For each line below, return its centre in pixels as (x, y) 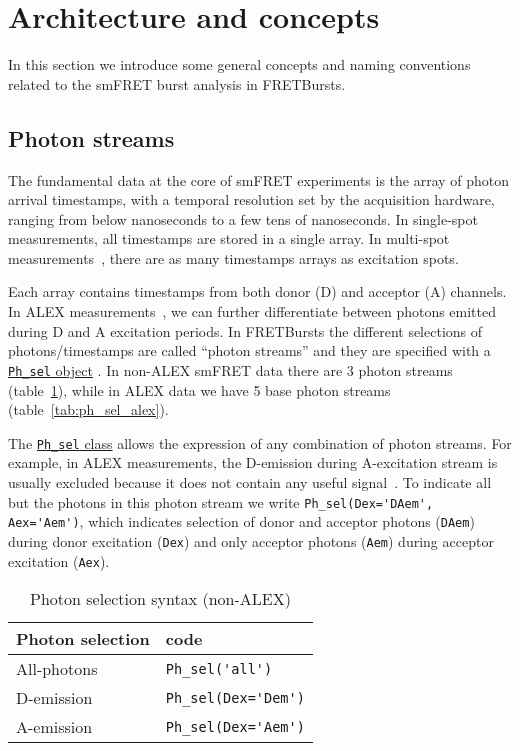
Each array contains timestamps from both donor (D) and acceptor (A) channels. (257, 291)
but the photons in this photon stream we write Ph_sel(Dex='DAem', (221, 501)
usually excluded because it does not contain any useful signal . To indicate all (250, 481)
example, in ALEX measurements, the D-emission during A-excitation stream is (253, 462)
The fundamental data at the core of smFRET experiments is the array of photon (259, 179)
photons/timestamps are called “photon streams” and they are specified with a (249, 350)
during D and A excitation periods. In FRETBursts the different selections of (245, 330)
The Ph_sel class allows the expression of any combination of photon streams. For (260, 442)
